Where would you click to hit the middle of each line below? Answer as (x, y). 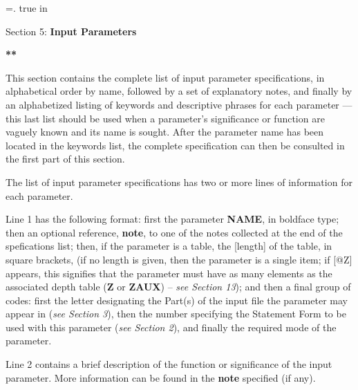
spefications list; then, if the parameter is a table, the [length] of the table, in (169, 246)
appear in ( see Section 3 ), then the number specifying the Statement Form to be (176, 314)
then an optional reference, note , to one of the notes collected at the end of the (174, 232)
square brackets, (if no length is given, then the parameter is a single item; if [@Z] (179, 259)
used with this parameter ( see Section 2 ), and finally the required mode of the (171, 327)
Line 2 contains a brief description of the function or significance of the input (169, 364)
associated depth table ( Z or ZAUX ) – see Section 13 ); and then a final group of (178, 287)
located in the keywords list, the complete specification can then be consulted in (175, 145)
